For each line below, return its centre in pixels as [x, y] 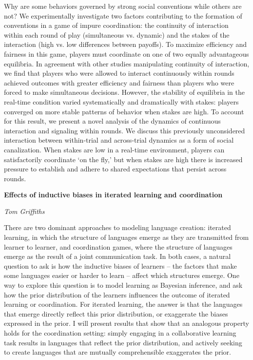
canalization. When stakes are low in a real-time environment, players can [114, 149]
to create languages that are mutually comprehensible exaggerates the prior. [117, 352]
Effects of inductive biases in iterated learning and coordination [113, 195]
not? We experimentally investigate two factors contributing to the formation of [123, 15]
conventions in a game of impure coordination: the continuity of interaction [116, 25]
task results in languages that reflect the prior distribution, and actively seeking [123, 342]
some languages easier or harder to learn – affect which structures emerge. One [122, 275]
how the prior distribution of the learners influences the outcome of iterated [117, 294]
